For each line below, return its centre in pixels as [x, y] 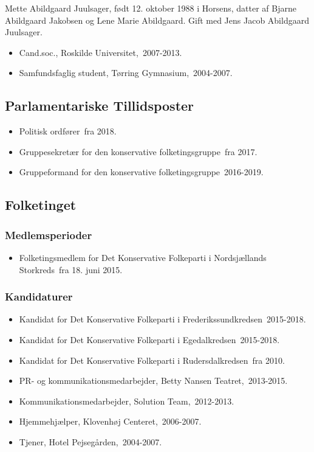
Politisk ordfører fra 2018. [68, 131]
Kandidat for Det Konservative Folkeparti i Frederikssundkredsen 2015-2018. [162, 319]
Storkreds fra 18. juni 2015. [71, 269]
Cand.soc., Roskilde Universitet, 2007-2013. [101, 52]
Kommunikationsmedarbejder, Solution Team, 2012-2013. [127, 401]
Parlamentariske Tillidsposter [100, 106]
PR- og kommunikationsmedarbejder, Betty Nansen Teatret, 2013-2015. [153, 381]
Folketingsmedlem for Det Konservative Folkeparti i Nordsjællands [143, 257]
